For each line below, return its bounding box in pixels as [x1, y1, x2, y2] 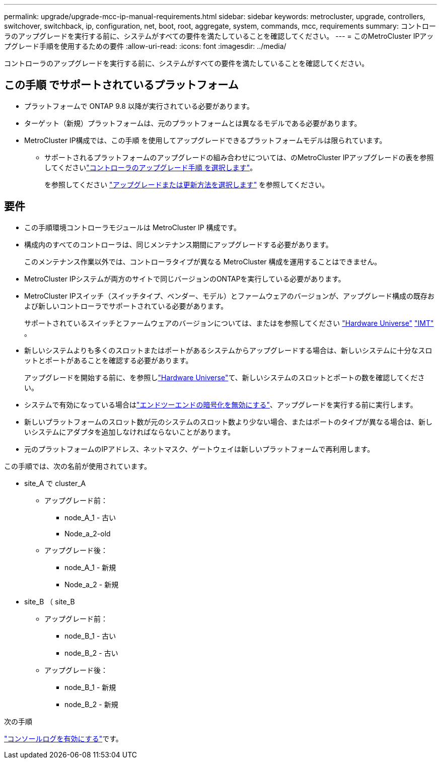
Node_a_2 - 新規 [64, 580, 119, 589]
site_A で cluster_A [24, 478, 86, 488]
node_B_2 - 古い [64, 648, 118, 657]
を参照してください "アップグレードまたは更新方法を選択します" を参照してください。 [44, 180, 329, 189]
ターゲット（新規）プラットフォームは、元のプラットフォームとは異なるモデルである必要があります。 [24, 118, 361, 127]
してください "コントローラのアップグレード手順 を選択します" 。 [44, 163, 257, 172]
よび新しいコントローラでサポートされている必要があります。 [24, 301, 228, 310]
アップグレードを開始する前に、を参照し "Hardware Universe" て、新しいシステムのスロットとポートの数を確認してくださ [24, 373, 425, 382]
